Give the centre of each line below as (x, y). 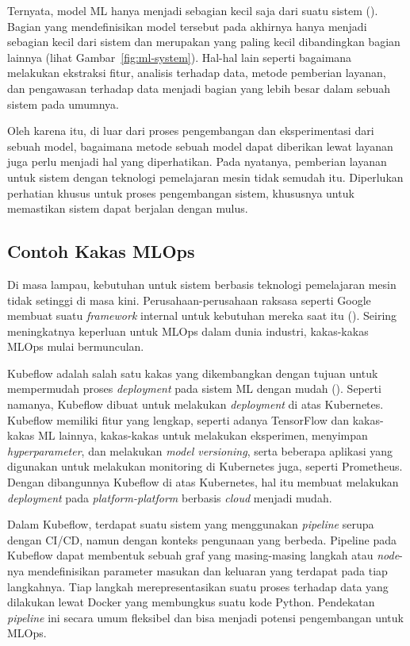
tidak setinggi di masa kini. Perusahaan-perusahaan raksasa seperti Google (189, 300)
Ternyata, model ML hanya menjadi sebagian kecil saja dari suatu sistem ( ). (193, 10)
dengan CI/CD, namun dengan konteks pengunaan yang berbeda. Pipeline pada (202, 539)
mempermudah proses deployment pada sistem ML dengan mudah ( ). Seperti (194, 388)
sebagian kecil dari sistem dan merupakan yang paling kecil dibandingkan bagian (204, 42)
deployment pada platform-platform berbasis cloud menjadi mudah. (170, 497)
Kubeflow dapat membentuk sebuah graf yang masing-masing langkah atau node (203, 555)
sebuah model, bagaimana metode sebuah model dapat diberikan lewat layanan (200, 146)
